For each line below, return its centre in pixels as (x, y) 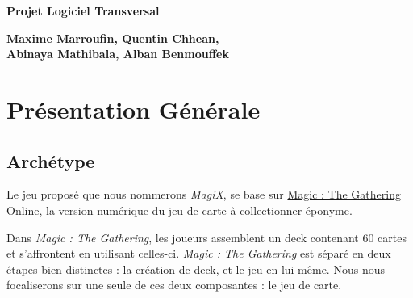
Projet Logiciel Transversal (83, 10)
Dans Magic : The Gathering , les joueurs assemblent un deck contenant (183, 237)
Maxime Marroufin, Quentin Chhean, (113, 38)
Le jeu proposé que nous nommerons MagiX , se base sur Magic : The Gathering (204, 194)
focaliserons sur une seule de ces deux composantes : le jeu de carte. (174, 285)
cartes (392, 237)
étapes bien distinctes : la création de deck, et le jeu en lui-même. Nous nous (196, 269)
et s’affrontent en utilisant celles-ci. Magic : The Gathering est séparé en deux (199, 253)
